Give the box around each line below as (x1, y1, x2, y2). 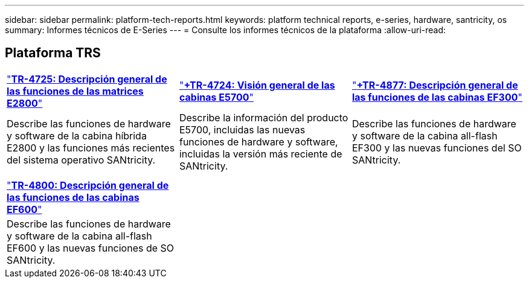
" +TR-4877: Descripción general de (351, 78, 518, 91)
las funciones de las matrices (7, 84, 144, 97)
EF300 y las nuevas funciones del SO (351, 141, 522, 154)
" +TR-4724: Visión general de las (179, 78, 335, 91)
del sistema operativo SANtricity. (7, 153, 156, 166)
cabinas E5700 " (179, 91, 254, 103)
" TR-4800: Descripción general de (7, 179, 169, 191)
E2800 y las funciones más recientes (7, 141, 175, 154)
